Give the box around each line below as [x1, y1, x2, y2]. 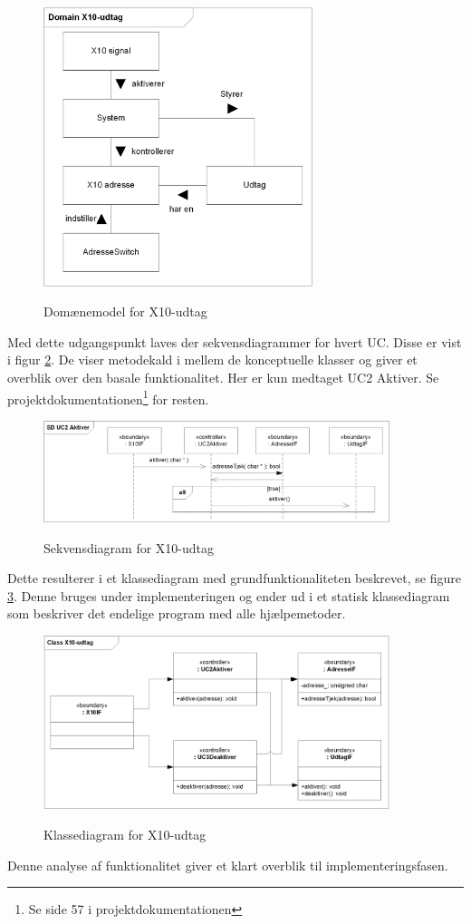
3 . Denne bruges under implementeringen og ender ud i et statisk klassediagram [7, 586, 450, 605]
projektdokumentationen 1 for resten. [7, 386, 209, 408]
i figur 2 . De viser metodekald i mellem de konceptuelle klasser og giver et [7, 350, 418, 369]
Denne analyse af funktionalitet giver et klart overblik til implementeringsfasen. [7, 855, 448, 874]
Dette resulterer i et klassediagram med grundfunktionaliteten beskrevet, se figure [7, 569, 461, 588]
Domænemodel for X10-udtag [43, 302, 207, 321]
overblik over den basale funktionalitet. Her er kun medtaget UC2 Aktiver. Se [7, 367, 439, 386]
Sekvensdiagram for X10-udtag [43, 538, 215, 557]
